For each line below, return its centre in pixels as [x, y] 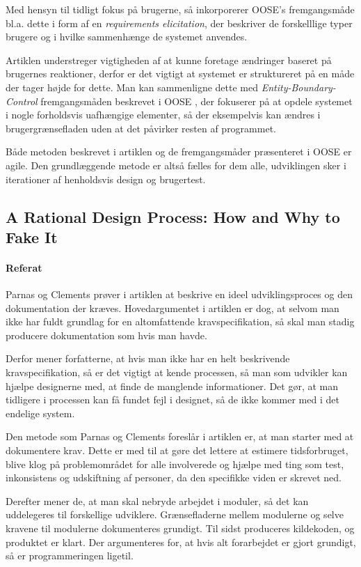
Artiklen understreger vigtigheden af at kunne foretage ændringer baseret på [169, 60]
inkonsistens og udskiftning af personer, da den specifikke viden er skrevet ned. [174, 477]
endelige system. [40, 413]
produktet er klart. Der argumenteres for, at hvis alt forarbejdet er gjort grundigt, [181, 542]
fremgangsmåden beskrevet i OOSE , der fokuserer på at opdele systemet [196, 101]
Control [22, 101]
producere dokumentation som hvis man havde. [106, 335]
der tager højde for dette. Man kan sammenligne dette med [132, 87]
